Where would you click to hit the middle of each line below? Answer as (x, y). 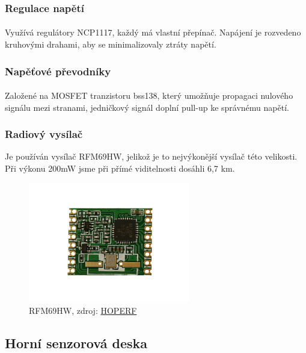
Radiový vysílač (44, 134)
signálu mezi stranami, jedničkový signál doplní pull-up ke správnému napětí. (147, 107)
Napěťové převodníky (58, 71)
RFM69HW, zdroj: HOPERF (83, 310)
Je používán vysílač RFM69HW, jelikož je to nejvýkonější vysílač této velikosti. (151, 156)
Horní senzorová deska (76, 342)
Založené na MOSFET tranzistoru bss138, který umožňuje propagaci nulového (149, 95)
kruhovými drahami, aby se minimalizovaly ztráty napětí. (111, 44)
